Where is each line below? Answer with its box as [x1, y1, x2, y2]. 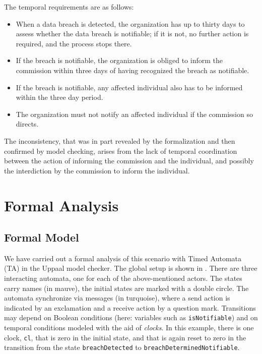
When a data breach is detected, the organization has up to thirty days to [16, 18, 245, 29]
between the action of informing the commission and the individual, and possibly [4, 155, 254, 166]
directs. [16, 119, 39, 129]
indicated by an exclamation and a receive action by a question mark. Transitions [4, 302, 256, 313]
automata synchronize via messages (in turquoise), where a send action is [4, 292, 230, 303]
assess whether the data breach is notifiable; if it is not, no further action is [16, 28, 249, 39]
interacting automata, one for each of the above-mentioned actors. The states [4, 273, 242, 283]
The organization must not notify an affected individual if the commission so [16, 108, 253, 119]
